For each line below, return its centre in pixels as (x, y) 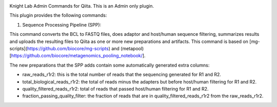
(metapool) (132, 48)
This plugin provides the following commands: (58, 15)
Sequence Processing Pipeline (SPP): (62, 25)
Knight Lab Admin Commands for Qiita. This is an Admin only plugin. (82, 6)
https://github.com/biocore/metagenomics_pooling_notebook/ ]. (78, 56)
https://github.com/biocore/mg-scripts (68, 48)
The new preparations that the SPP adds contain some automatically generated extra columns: (110, 65)
